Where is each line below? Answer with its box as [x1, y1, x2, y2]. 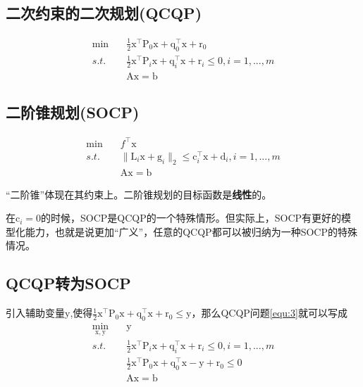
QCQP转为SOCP [6, 272, 131, 294]
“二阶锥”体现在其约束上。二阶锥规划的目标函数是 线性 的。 [6, 186, 272, 201]
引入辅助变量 [6, 305, 65, 320]
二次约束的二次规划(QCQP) [6, 2, 202, 24]
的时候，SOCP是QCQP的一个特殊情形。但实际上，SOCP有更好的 [41, 210, 342, 225]
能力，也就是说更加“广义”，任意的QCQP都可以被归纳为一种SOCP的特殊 [25, 224, 357, 239]
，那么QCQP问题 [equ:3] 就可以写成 [191, 305, 347, 320]
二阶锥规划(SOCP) [6, 101, 140, 123]
